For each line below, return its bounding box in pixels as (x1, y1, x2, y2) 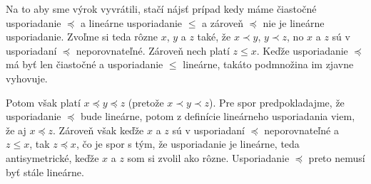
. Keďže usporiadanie (256, 43, 348, 58)
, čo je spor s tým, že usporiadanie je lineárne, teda (76, 136, 300, 151)
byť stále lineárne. (6, 164, 84, 179)
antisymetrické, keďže (6, 150, 99, 165)
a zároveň (202, 15, 244, 30)
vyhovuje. (6, 70, 48, 85)
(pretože (128, 94, 164, 109)
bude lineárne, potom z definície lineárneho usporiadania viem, (80, 109, 355, 124)
